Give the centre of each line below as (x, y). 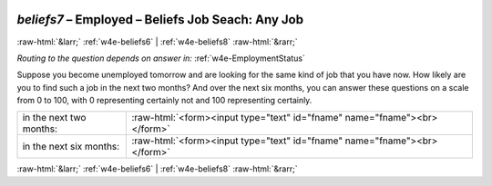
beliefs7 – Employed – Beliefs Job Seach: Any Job (160, 20)
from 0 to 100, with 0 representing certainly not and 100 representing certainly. (164, 101)
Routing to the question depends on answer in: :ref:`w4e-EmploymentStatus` (161, 58)
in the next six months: (71, 147)
